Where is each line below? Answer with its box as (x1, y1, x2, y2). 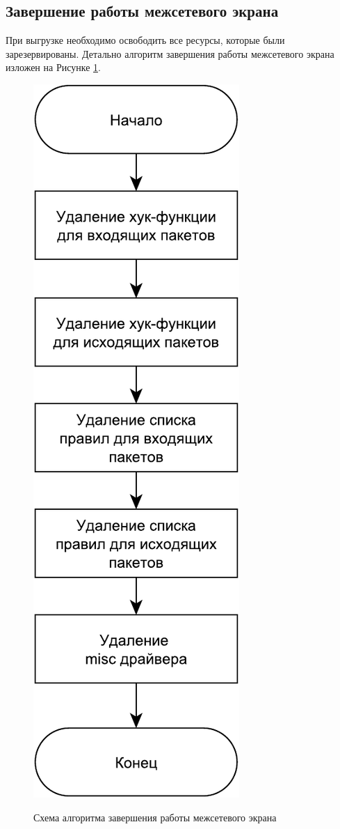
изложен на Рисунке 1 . (6, 60, 101, 75)
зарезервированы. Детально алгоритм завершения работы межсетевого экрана (6, 46, 334, 61)
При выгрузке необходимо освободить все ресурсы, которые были (6, 33, 285, 47)
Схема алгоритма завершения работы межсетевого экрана (33, 809, 277, 824)
